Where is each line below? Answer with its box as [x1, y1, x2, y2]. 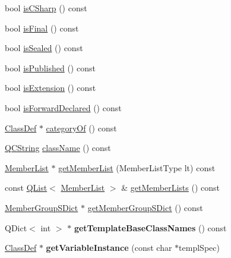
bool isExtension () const [5, 81, 96, 94]
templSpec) [179, 241, 220, 254]
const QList [5, 181, 48, 194]
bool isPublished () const [5, 61, 96, 74]
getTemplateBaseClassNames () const [74, 221, 227, 234]
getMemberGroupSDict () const [87, 201, 203, 213]
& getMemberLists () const [121, 181, 220, 194]
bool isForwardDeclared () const [5, 101, 122, 114]
